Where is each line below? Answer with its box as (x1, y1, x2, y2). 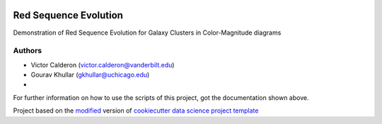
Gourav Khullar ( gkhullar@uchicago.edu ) (30, 71, 150, 79)
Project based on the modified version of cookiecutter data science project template (13, 106, 259, 115)
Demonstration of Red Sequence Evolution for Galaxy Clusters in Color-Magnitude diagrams (13, 28, 282, 37)
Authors (13, 46, 42, 56)
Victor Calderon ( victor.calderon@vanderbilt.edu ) (30, 60, 175, 69)
